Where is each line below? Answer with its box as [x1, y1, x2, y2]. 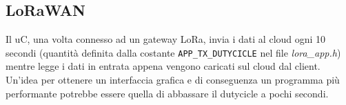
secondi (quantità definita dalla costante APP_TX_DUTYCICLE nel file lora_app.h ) [6, 45, 341, 59]
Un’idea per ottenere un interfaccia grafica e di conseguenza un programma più [6, 73, 340, 87]
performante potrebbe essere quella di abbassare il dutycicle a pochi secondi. [6, 86, 329, 100]
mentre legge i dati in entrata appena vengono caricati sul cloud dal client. [6, 59, 320, 73]
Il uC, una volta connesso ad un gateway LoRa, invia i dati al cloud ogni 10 [6, 32, 326, 46]
